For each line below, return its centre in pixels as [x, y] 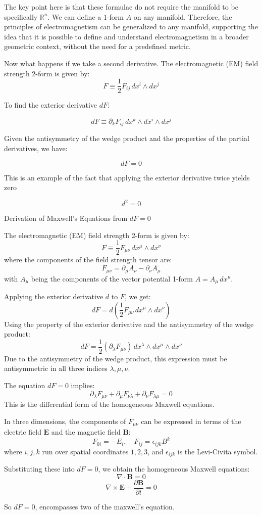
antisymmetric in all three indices [56, 368]
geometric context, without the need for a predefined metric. [97, 46]
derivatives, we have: [36, 148]
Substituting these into [39, 469]
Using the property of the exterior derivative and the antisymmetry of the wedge [129, 324]
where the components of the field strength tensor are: [88, 260]
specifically [21, 16]
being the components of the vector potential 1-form [112, 278]
